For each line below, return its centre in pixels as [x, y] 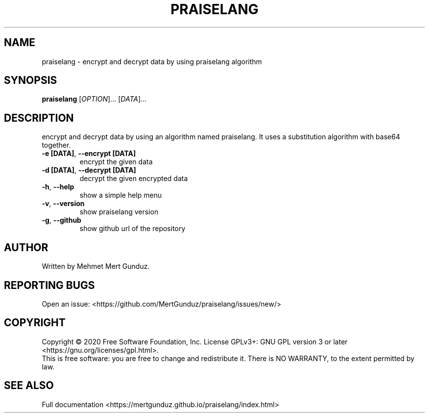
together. [56, 145]
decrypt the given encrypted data [134, 179]
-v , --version [63, 204]
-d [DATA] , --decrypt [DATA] [89, 170]
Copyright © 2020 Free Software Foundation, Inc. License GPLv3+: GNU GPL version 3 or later [195, 341]
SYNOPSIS [31, 80]
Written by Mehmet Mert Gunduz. [96, 266]
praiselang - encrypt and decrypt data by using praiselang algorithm [152, 61]
